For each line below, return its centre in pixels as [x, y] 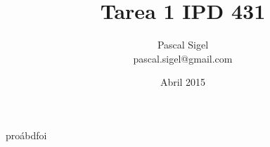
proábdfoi [26, 135]
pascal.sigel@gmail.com [183, 58]
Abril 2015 [183, 82]
